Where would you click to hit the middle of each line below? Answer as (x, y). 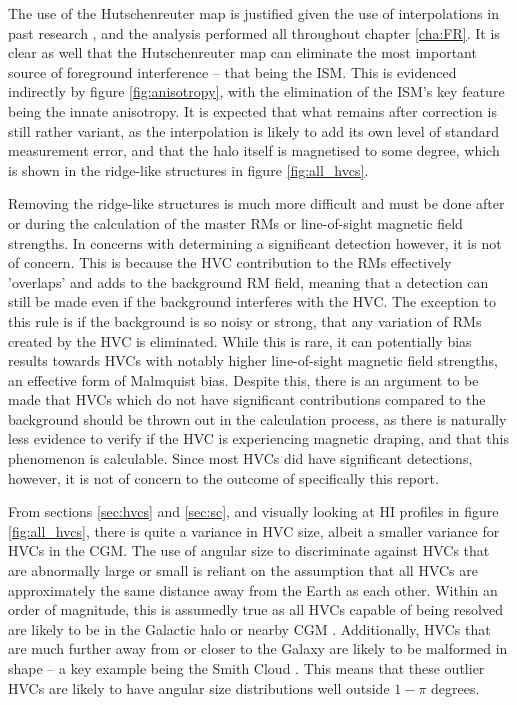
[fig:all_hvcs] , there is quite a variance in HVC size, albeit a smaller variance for (254, 530)
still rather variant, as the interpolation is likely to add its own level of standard (253, 130)
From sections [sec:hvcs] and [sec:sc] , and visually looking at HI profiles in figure (253, 511)
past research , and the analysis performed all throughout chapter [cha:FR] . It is (254, 32)
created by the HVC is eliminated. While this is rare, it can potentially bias (240, 340)
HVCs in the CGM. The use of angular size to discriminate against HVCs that (249, 550)
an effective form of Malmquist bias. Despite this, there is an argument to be (243, 379)
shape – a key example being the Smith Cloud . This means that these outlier (246, 668)
